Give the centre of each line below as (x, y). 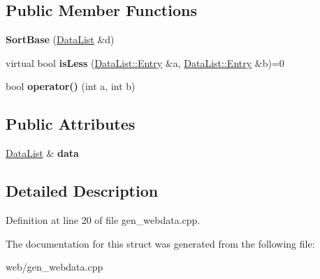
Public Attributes (71, 124)
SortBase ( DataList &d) (60, 39)
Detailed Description (82, 191)
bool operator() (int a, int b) (71, 86)
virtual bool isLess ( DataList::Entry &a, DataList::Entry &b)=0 (145, 62)
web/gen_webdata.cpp (54, 267)
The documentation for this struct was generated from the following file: (160, 243)
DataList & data (42, 153)
